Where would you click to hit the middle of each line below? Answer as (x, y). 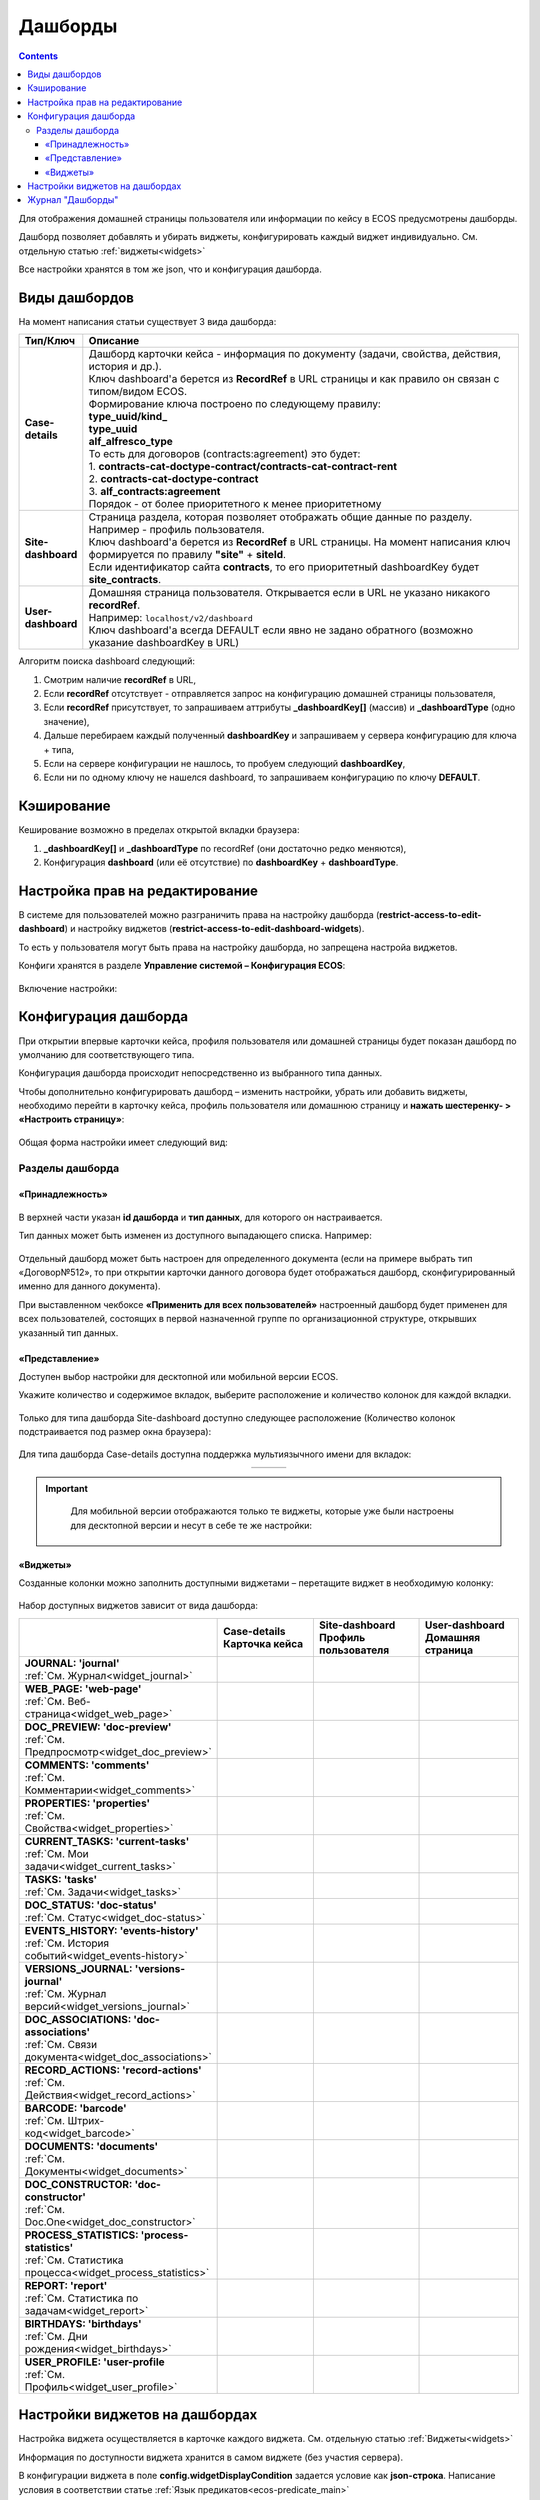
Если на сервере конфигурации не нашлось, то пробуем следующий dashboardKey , (224, 764)
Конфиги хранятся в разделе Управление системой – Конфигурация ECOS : (182, 966)
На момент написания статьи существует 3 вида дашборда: (147, 321)
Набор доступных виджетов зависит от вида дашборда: (138, 1606)
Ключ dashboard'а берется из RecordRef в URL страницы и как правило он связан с (294, 379)
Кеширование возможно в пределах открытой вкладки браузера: (159, 830)
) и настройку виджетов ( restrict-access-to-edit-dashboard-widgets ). (214, 929)
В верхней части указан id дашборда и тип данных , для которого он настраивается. (200, 1217)
